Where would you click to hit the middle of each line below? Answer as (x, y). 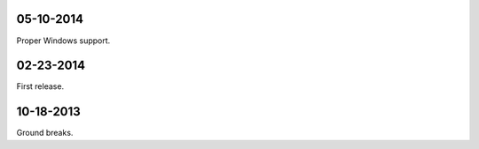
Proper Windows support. (63, 41)
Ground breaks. (45, 133)
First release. (40, 86)
